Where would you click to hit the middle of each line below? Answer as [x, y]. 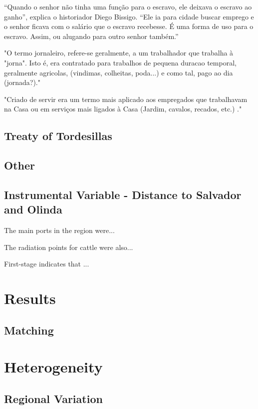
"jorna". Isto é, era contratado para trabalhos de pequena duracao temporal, [120, 62]
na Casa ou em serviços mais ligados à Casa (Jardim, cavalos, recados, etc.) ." [123, 109]
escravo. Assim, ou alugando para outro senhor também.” [91, 36]
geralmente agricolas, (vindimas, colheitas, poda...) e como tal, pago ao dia [119, 72]
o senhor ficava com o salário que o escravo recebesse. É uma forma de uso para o [129, 26]
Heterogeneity [53, 367]
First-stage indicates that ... [47, 264]
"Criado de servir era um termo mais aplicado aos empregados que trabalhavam [126, 99]
